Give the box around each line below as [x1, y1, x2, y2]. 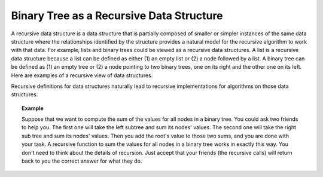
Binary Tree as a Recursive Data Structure [11, 9, 224, 22]
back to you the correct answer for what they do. [22, 157, 142, 164]
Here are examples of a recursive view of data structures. [11, 72, 153, 79]
